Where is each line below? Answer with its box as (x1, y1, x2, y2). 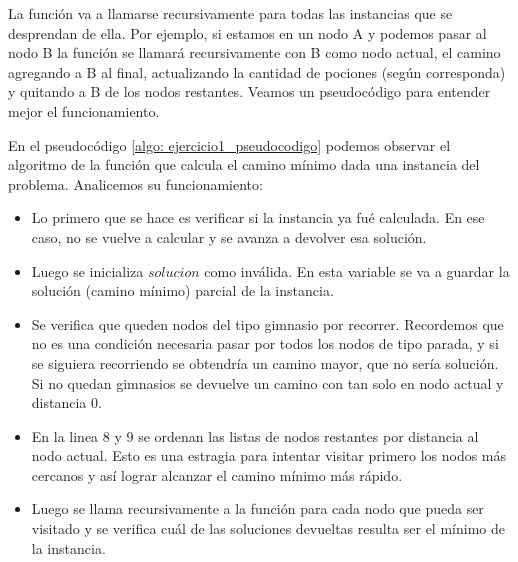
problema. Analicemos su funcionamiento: (8, 173, 263, 194)
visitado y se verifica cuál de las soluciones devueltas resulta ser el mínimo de (31, 518, 505, 539)
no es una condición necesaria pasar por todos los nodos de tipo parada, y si (31, 333, 499, 354)
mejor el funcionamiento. (8, 100, 160, 121)
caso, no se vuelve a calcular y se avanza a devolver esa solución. (31, 226, 427, 247)
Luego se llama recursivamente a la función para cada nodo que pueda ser (31, 498, 484, 519)
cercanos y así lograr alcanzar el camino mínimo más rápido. (31, 464, 403, 485)
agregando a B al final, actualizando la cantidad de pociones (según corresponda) (8, 61, 506, 82)
